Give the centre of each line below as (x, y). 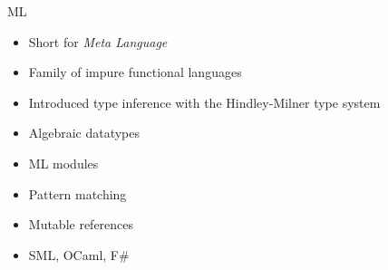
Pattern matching (78, 193)
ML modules (63, 163)
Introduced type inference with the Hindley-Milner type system (204, 102)
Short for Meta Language (98, 41)
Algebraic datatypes (84, 133)
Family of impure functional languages (135, 72)
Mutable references (81, 224)
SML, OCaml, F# (79, 254)
